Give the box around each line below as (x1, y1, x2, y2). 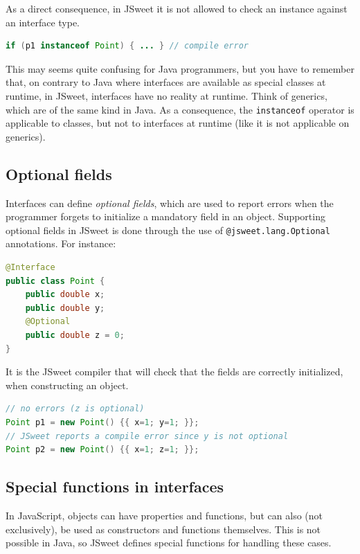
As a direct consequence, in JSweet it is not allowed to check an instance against (6, 1, 348, 15)
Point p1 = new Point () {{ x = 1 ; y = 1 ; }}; (6, 417, 199, 427)
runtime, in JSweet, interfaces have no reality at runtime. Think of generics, (6, 88, 327, 102)
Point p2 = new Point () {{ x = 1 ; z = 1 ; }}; (6, 445, 199, 455)
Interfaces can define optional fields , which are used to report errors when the (6, 195, 334, 210)
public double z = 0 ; (25, 330, 125, 341)
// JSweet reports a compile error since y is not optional (6, 431, 289, 441)
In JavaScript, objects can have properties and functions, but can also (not (6, 508, 323, 522)
